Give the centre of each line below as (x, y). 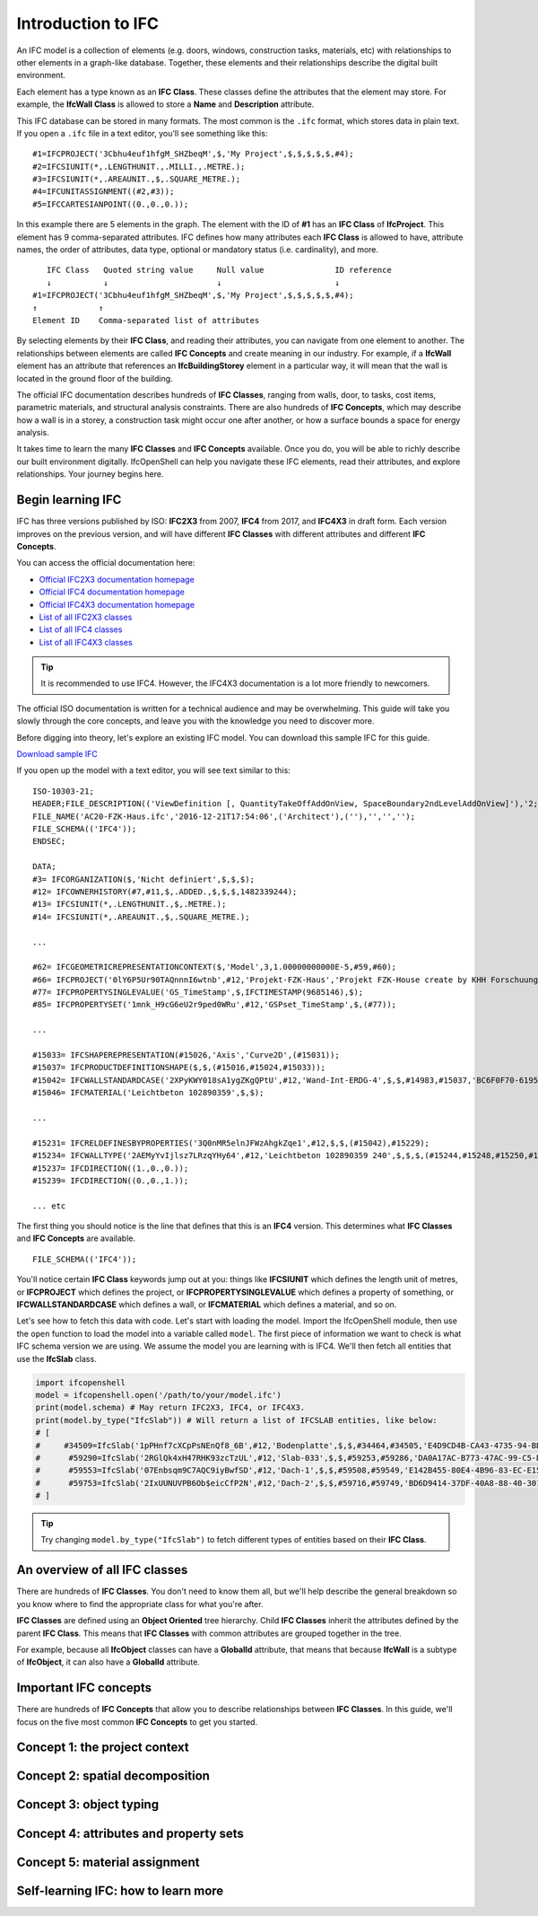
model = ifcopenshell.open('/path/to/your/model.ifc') (158, 1395)
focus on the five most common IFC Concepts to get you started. (137, 1722)
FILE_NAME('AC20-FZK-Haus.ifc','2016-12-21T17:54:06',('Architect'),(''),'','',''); (224, 816)
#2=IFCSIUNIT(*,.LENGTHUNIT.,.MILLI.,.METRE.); (139, 167)
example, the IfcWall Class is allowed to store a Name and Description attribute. (165, 104)
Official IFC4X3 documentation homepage (117, 604)
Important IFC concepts (84, 1688)
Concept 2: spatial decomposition (113, 1776)
